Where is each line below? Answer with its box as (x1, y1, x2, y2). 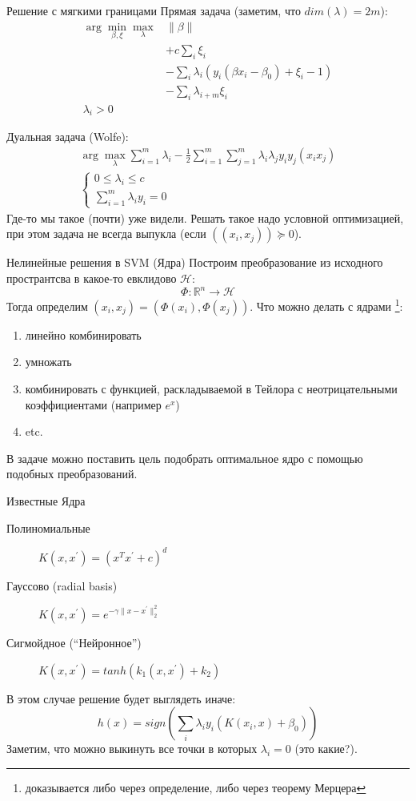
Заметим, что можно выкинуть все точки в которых (6, 740, 258, 757)
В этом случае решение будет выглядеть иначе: (6, 690, 236, 706)
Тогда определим (6, 297, 88, 314)
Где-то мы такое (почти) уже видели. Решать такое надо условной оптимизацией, (6, 209, 404, 226)
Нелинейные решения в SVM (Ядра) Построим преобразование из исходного (6, 254, 383, 271)
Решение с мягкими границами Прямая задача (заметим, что (6, 2, 301, 18)
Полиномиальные (6, 519, 90, 536)
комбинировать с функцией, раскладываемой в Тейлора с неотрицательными (25, 380, 398, 397)
